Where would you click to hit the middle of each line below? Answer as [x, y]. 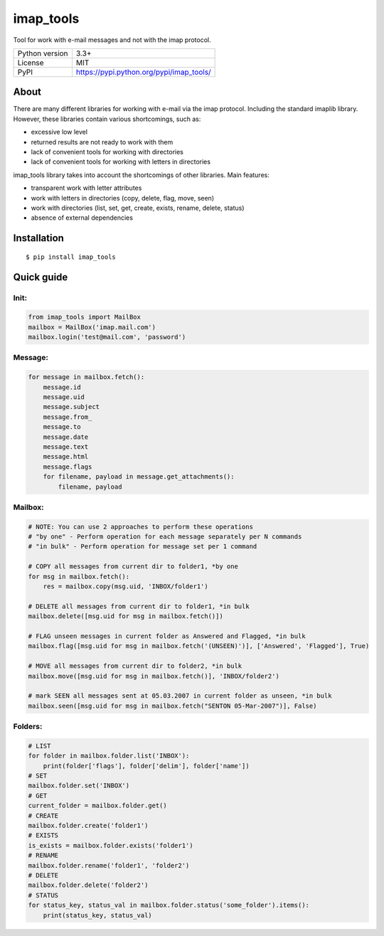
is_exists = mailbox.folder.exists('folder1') [111, 845]
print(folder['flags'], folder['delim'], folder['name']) [146, 766]
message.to [62, 427]
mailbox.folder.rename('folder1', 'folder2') [109, 865]
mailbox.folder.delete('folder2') [88, 885]
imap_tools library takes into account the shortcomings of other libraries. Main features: [141, 175]
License [31, 63]
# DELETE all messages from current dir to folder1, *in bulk [139, 606]
